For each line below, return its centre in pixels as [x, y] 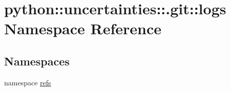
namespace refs [28, 82]
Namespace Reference [83, 28]
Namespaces [37, 61]
